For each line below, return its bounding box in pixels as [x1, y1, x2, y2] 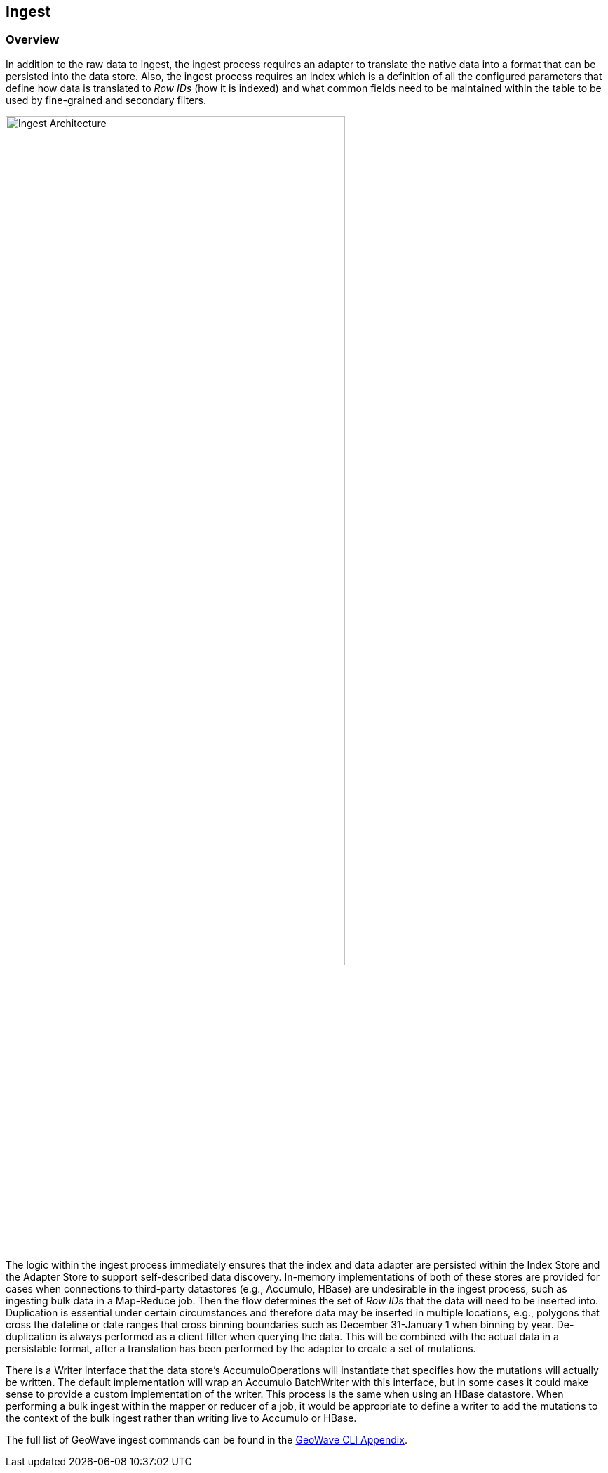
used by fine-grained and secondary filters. [6, 93, 206, 106]
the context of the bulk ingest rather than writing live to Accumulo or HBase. [6, 1411, 357, 1424]
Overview [6, 32, 60, 47]
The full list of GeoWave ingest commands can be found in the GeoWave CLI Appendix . [6, 1433, 407, 1446]
